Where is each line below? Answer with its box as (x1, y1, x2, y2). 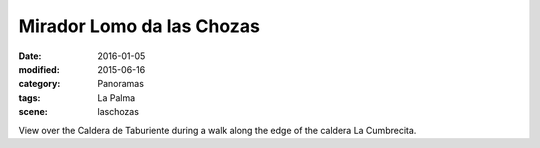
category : (18, 78, 61, 90)
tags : (18, 91, 41, 104)
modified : (18, 63, 60, 75)
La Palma (97, 91, 136, 104)
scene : (18, 106, 49, 118)
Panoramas (97, 78, 145, 90)
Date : (18, 50, 42, 62)
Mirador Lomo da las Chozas (18, 15, 260, 37)
